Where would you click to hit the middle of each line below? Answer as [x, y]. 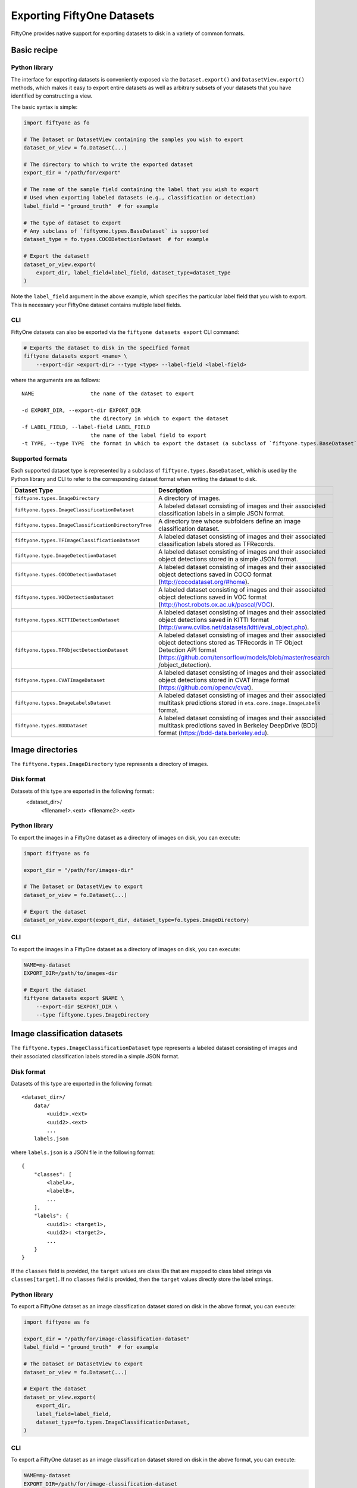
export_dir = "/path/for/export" [72, 173]
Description [176, 490]
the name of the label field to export [148, 435]
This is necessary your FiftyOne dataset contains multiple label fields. [96, 305]
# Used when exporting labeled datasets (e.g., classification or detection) [140, 198]
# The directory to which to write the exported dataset [108, 164]
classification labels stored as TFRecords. [217, 544]
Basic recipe [35, 50]
